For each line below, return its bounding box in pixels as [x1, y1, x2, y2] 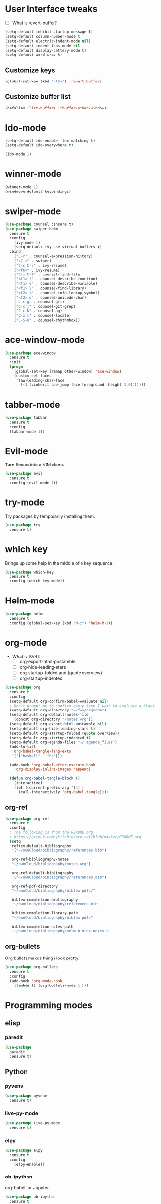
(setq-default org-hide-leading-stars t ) [9, 726, 96, 731]
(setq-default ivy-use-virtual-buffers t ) [14, 245, 102, 250]
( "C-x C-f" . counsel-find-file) [14, 272, 82, 277]
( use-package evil [5, 471, 43, 476]
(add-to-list [9, 744, 36, 749]
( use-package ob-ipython [5, 1194, 56, 1199]
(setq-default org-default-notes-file [9, 712, 89, 717]
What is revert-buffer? [12, 20, 57, 26]
